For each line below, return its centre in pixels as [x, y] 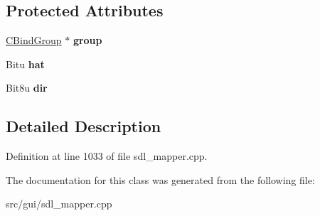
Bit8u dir [27, 88]
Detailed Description [84, 126]
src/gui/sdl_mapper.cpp [59, 204]
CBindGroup [34, 40]
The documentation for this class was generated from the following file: [160, 179]
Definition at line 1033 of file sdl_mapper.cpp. [107, 156]
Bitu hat [25, 64]
